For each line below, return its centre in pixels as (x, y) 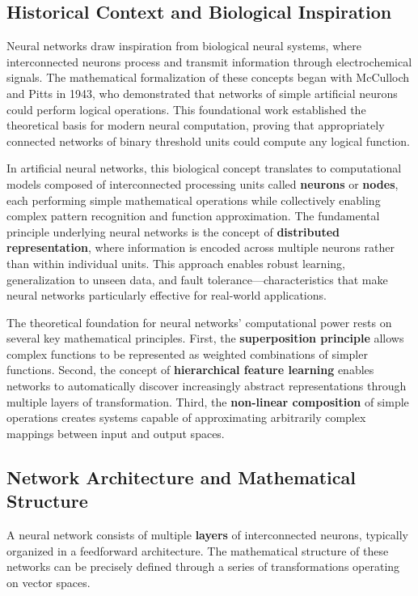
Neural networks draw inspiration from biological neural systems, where (184, 46)
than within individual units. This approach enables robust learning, (176, 263)
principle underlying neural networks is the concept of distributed (173, 231)
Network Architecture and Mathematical (181, 477)
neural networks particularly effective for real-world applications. (167, 295)
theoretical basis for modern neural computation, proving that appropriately (196, 125)
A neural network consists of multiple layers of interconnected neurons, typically (207, 535)
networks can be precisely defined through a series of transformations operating (203, 566)
